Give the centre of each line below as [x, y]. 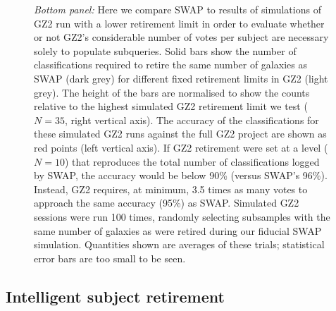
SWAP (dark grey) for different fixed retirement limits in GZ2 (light [181, 78]
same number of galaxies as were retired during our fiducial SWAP [178, 230]
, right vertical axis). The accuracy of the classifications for [192, 120]
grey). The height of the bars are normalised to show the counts [172, 92]
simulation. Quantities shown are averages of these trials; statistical [179, 244]
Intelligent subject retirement [115, 296]
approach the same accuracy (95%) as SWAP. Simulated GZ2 [167, 203]
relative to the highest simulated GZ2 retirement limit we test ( [171, 106]
